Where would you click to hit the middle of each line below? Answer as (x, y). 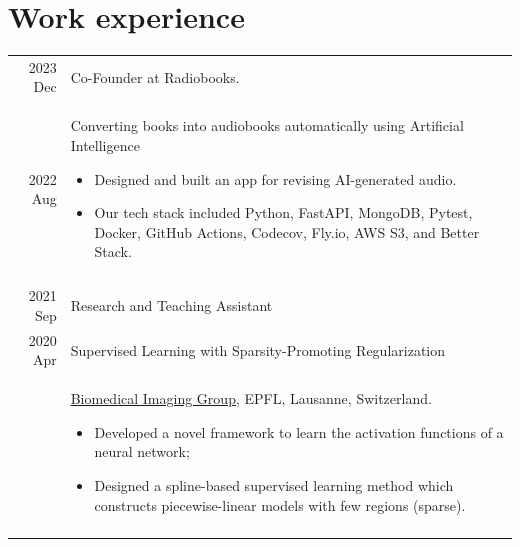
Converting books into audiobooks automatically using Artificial (267, 125)
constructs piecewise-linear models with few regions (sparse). (280, 504)
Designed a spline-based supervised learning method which (274, 485)
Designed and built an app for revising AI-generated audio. (275, 178)
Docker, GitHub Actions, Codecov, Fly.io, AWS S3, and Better (287, 231)
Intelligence (105, 144)
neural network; (142, 451)
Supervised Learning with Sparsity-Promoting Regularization (258, 349)
